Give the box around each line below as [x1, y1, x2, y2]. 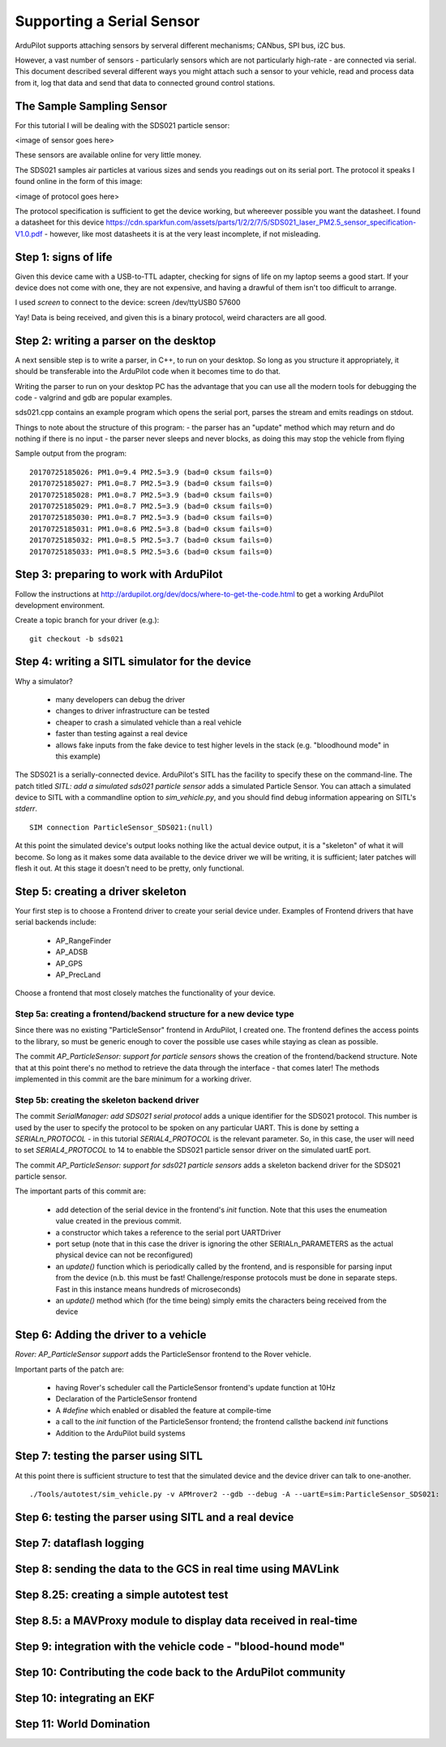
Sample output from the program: [15, 448, 127, 458]
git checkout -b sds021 [29, 634, 124, 644]
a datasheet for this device [15, 217, 105, 227]
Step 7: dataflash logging [15, 1536, 145, 1550]
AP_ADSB [55, 947, 88, 957]
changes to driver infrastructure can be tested [55, 706, 210, 716]
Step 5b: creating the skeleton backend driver [15, 1094, 199, 1106]
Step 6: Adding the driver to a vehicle [15, 1328, 207, 1342]
